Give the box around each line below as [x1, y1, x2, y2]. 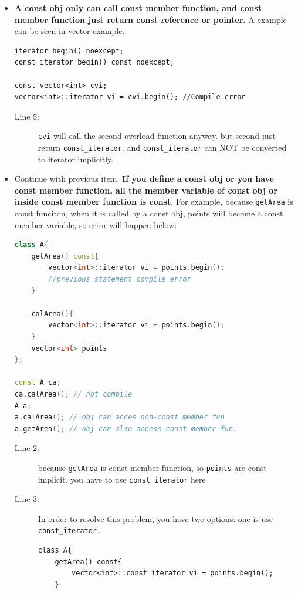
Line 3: [14, 493, 39, 505]
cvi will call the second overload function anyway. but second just [38, 130, 276, 142]
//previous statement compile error [48, 275, 191, 284]
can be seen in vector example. [14, 25, 125, 37]
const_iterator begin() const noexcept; [14, 58, 174, 67]
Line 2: [14, 442, 39, 454]
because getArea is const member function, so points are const [38, 461, 267, 473]
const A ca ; [14, 378, 61, 387]
